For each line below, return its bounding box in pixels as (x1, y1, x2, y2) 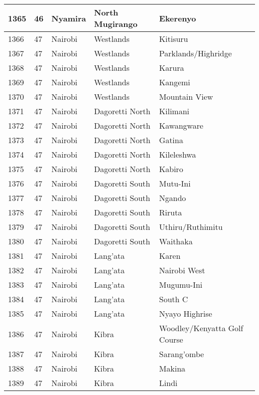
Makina (159, 363, 186, 374)
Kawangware (159, 120, 204, 131)
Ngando (159, 192, 186, 203)
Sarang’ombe (159, 348, 204, 360)
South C (159, 293, 188, 305)
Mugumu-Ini (159, 279, 203, 290)
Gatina (159, 134, 183, 146)
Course (159, 334, 183, 345)
